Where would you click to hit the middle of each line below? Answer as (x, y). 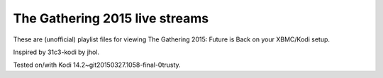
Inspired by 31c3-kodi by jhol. (56, 52)
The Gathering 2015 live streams (111, 18)
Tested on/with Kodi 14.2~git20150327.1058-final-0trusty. (97, 65)
